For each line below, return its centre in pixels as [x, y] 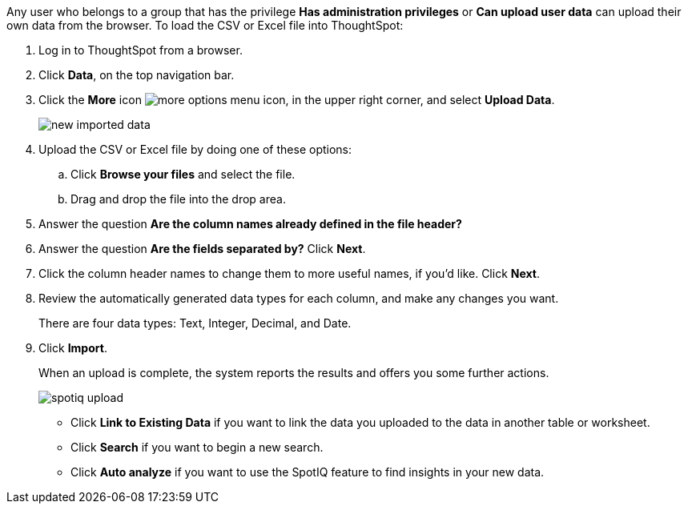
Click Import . [73, 348]
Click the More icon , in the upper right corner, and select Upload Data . [297, 100]
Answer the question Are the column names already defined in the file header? [250, 224]
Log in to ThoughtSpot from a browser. [141, 50]
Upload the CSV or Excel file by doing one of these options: [195, 149]
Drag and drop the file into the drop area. [178, 199]
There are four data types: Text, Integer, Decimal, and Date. [195, 323]
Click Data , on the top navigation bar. [137, 75]
